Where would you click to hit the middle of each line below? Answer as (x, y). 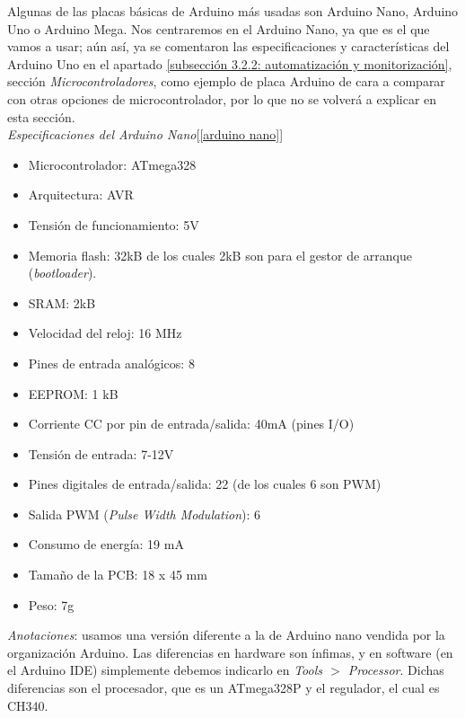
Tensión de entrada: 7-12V (101, 453)
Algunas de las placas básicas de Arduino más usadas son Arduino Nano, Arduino (233, 11)
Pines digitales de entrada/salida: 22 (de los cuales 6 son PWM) (205, 484)
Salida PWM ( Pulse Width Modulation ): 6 (145, 514)
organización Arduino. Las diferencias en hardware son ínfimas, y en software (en (230, 652)
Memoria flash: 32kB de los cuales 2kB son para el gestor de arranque (220, 255)
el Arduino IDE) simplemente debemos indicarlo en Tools (165, 670)
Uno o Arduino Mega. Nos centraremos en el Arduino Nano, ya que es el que (219, 28)
